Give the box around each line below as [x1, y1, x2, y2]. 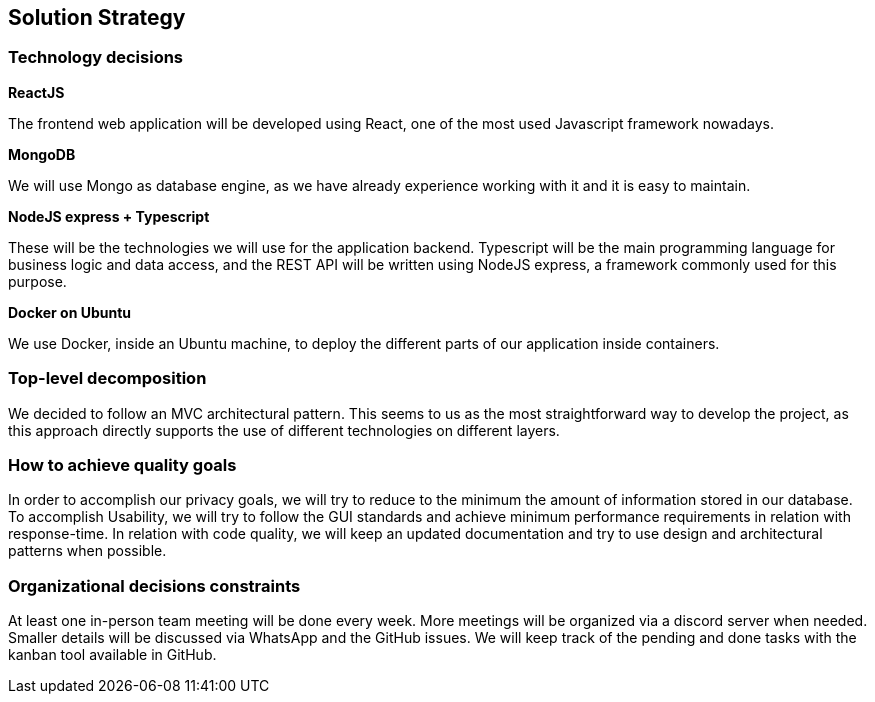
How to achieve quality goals [8, 454, 237, 475]
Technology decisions [8, 47, 184, 68]
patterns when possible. [8, 542, 167, 560]
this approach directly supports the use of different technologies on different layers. [8, 421, 560, 439]
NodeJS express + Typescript [8, 207, 210, 225]
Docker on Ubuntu [8, 303, 132, 321]
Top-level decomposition [8, 368, 207, 389]
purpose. [8, 272, 67, 290]
